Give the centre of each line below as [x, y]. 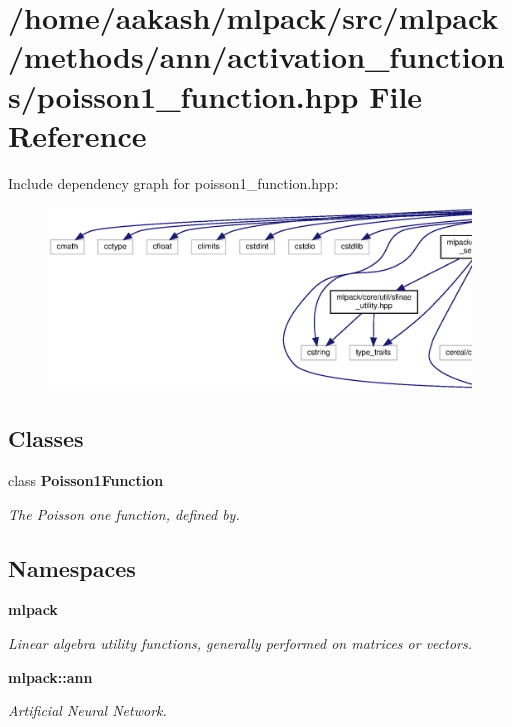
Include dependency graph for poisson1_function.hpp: [173, 182]
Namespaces [72, 567]
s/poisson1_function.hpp [183, 95]
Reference [77, 134]
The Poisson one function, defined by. [124, 513]
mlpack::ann [50, 676]
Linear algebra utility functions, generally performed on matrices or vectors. [240, 643]
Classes [46, 438]
